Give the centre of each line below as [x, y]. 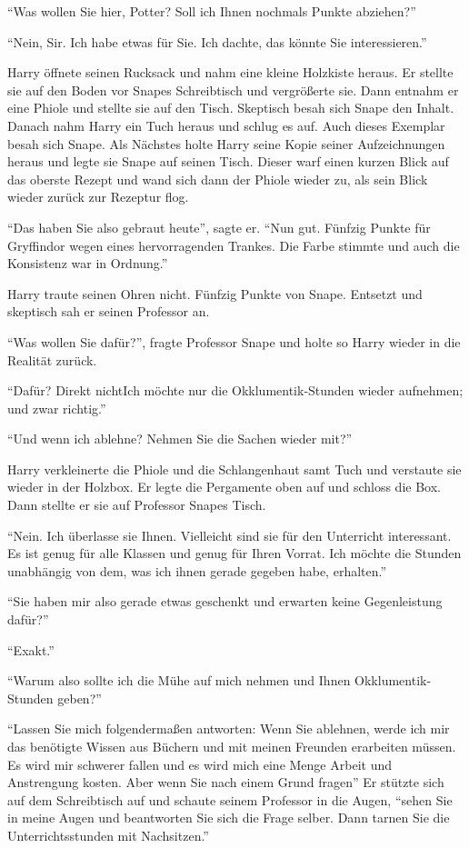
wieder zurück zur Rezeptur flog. [98, 197]
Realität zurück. [52, 359]
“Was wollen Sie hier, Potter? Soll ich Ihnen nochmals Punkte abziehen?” [212, 11]
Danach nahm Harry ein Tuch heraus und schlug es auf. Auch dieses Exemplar [226, 125]
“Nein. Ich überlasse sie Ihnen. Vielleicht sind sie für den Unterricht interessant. [230, 535]
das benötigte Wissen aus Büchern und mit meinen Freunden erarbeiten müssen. [232, 746]
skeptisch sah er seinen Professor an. [109, 311]
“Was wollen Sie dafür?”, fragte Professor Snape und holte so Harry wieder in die [234, 341]
